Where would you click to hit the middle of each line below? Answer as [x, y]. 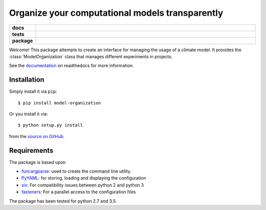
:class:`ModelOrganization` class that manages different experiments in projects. [91, 56]
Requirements [31, 150]
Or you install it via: [29, 114]
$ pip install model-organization [59, 103]
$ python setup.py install [50, 125]
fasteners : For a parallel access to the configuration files [79, 192]
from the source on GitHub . [37, 136]
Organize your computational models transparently [116, 13]
